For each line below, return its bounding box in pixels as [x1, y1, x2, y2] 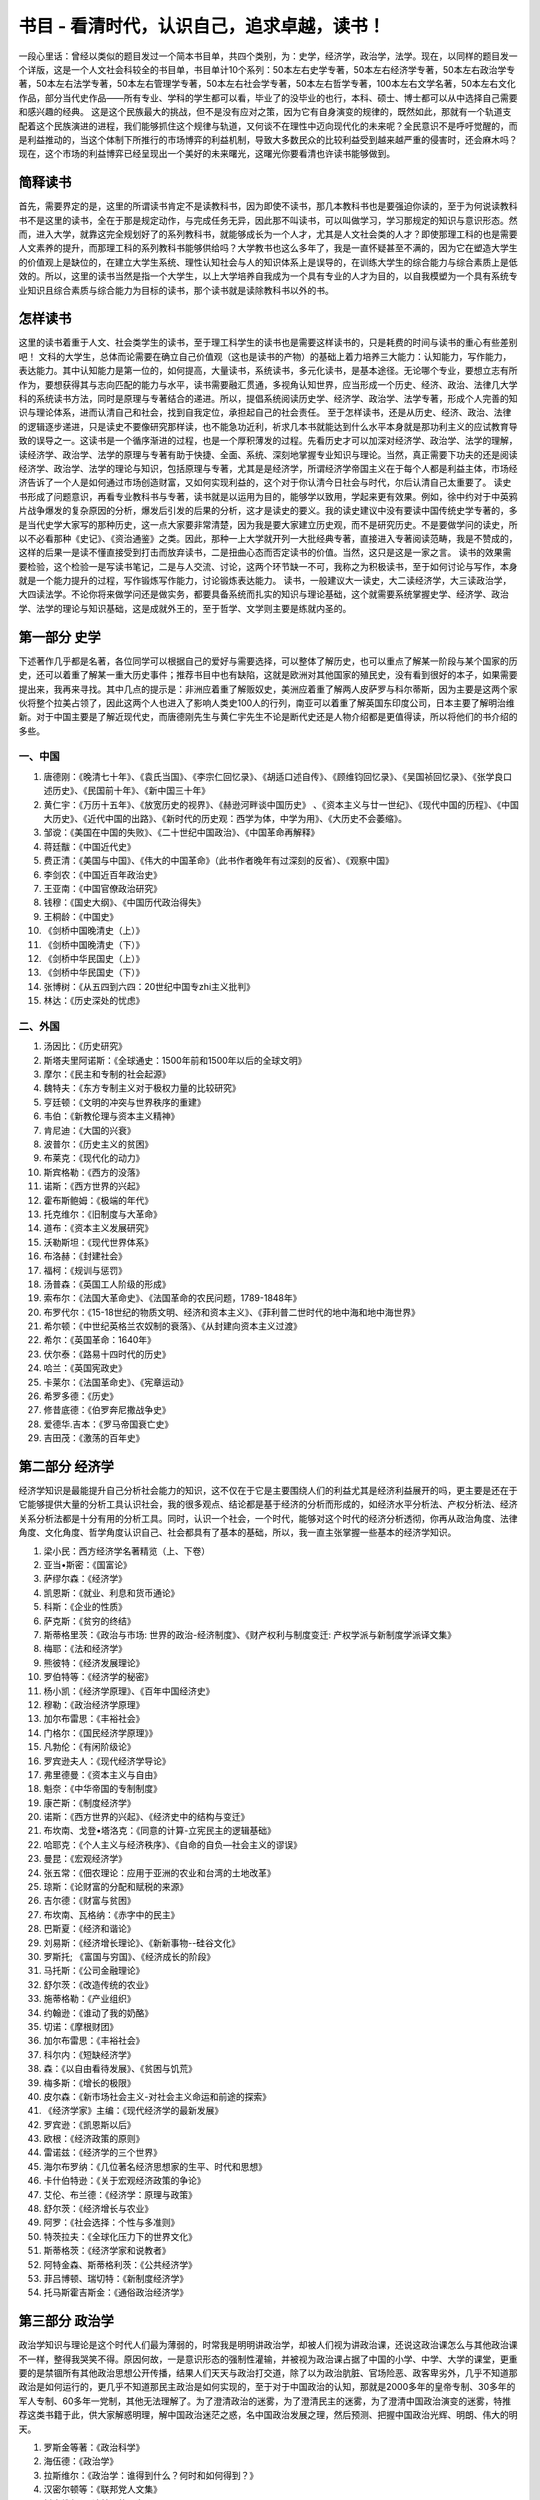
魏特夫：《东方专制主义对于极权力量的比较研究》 [43, 1082, 241, 1094]
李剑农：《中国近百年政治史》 [43, 868, 162, 880]
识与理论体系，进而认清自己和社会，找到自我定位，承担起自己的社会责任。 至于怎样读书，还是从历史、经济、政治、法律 [18, 406, 512, 419]
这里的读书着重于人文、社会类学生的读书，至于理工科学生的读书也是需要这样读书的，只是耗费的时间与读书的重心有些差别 [18, 336, 518, 349]
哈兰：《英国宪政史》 [43, 1362, 127, 1374]
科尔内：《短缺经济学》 [43, 2048, 136, 2060]
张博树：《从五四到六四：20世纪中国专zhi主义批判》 [43, 980, 255, 992]
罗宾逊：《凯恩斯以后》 [43, 2118, 136, 2130]
